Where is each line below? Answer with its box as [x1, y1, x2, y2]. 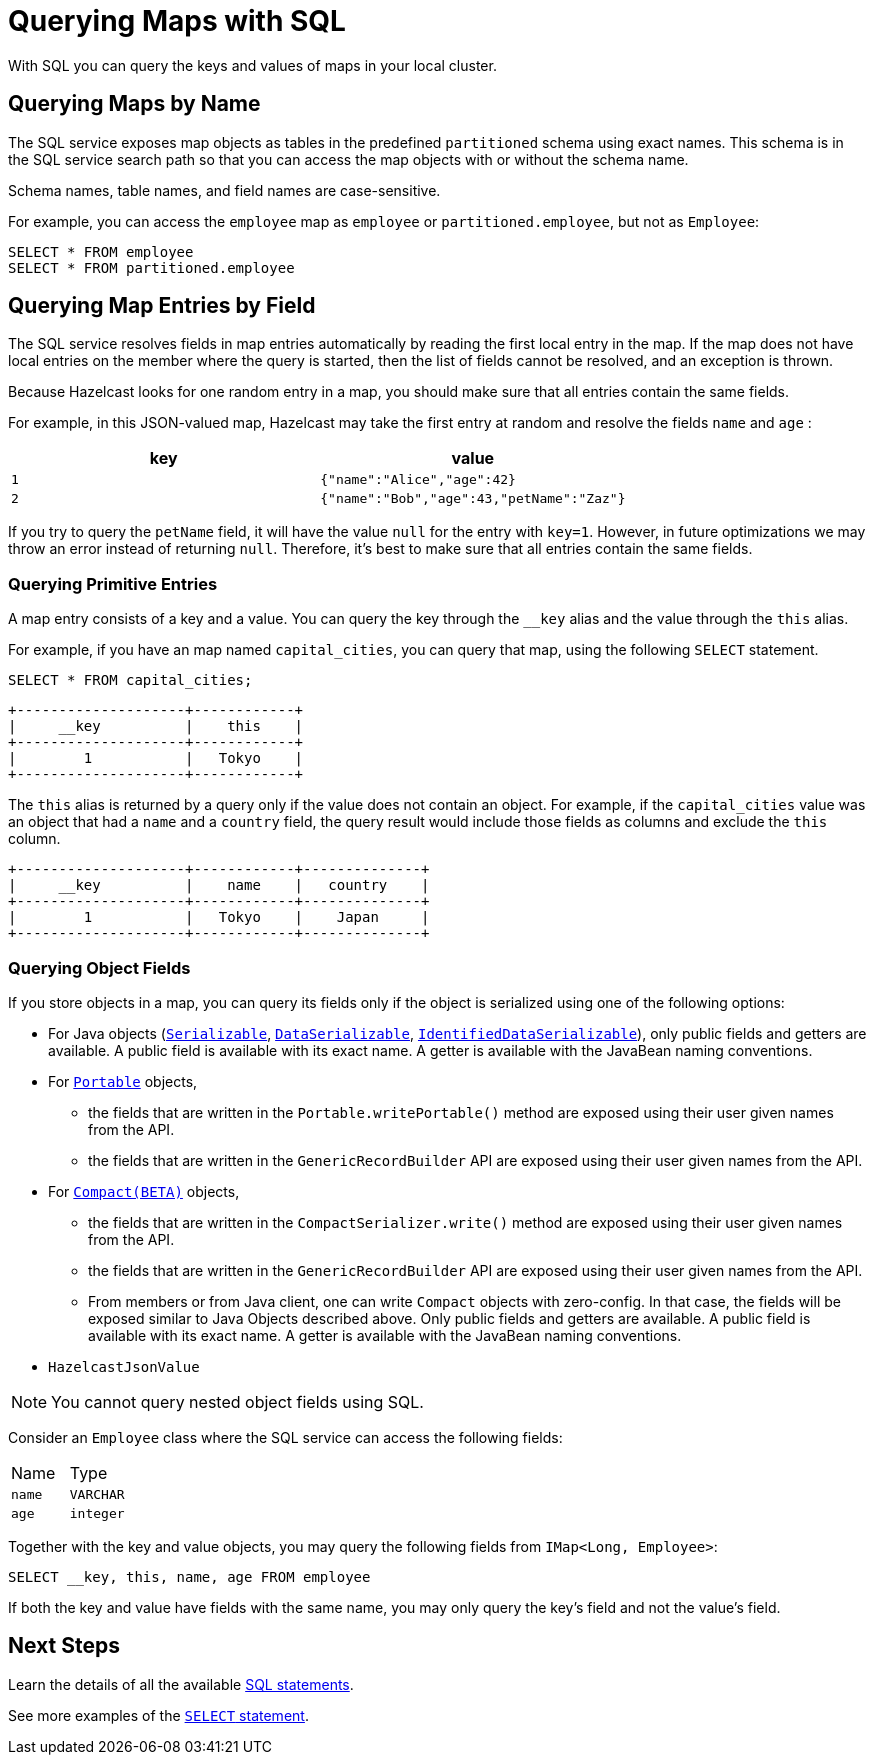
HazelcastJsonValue [48, 1358, 200, 1375]
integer [69, 1505, 125, 1521]
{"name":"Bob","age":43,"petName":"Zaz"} [320, 491, 626, 507]
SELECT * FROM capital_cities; [8, 672, 253, 689]
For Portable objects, [48, 1072, 198, 1090]
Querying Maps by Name [8, 91, 261, 117]
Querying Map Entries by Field [8, 293, 316, 319]
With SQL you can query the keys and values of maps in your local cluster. [8, 56, 497, 74]
